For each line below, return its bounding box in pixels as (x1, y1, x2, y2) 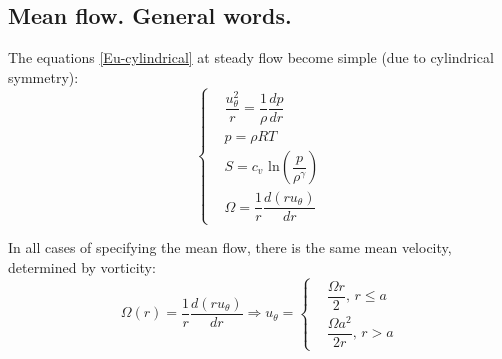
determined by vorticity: (8, 256, 156, 277)
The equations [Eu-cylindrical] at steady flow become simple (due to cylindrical (8, 47, 494, 68)
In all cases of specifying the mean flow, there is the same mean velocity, (8, 237, 452, 258)
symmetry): (8, 66, 79, 87)
